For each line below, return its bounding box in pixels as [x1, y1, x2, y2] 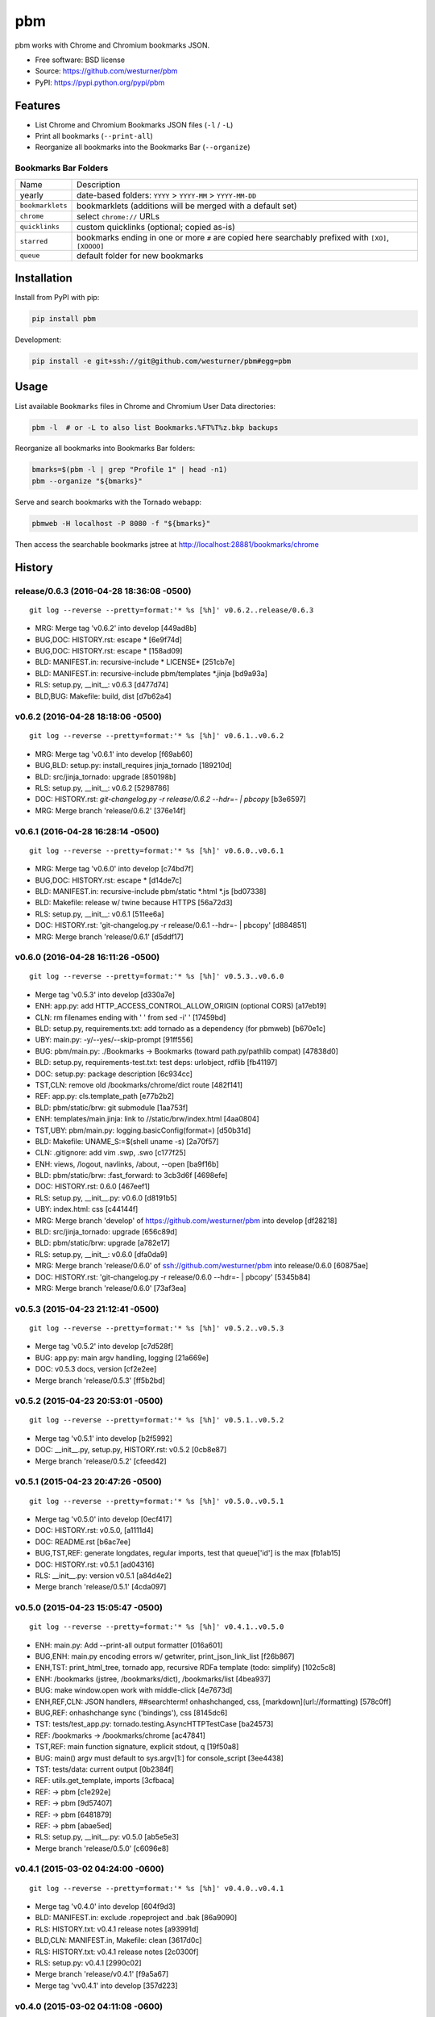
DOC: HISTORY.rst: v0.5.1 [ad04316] [35, 1560, 155, 1569]
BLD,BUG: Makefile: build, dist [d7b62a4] [35, 691, 172, 701]
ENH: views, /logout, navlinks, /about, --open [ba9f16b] [35, 1159, 219, 1169]
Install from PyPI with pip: [14, 293, 100, 303]
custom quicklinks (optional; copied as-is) [77, 221, 235, 232]
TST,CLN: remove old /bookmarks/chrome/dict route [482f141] [35, 1079, 243, 1089]
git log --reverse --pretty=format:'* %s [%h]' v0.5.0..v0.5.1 [29, 1497, 284, 1505]
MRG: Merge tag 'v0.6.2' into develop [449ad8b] [35, 624, 197, 633]
